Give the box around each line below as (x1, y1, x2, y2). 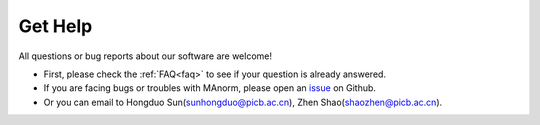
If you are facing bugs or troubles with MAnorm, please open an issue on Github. (43, 82, 377, 94)
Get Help (18, 15, 93, 37)
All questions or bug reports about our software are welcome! (18, 50, 272, 62)
